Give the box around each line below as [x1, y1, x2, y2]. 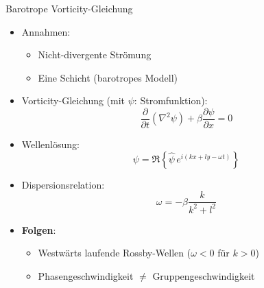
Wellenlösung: [21, 137, 80, 152]
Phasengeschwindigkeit [38, 268, 134, 283]
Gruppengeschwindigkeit [152, 268, 255, 283]
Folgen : [21, 222, 56, 237]
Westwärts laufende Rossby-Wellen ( [38, 245, 191, 260]
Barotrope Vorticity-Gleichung [5, 1, 133, 15]
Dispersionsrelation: [21, 177, 105, 191]
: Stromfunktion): [134, 93, 208, 108]
